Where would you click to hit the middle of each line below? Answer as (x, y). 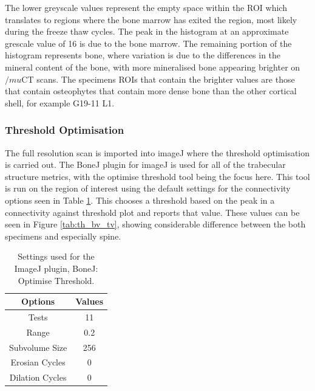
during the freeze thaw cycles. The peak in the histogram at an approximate (147, 31)
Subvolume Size (38, 347)
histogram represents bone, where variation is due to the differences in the (143, 55)
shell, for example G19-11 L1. (60, 102)
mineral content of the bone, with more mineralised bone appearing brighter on (153, 67)
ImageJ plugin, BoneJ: (56, 268)
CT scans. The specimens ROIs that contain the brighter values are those (158, 79)
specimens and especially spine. (63, 236)
